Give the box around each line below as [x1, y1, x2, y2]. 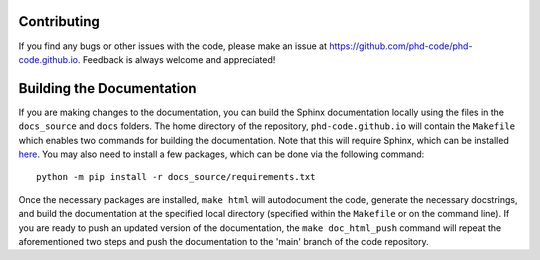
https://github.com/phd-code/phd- [329, 40, 473, 52]
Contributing [18, 13, 100, 30]
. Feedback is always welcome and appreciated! [77, 53, 276, 65]
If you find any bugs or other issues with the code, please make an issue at [18, 40, 328, 52]
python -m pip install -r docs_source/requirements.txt [36, 171, 316, 183]
